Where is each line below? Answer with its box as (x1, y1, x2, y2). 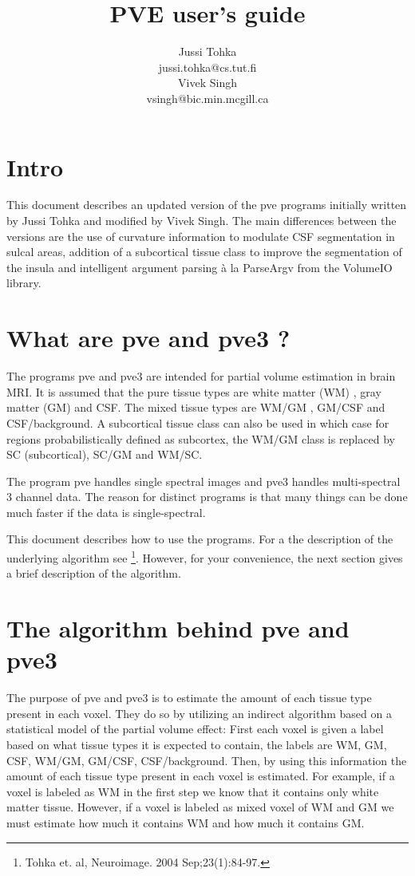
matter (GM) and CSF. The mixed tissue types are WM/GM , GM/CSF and (6, 399, 385, 416)
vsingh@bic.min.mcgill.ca (146, 89, 269, 106)
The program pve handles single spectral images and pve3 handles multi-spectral (6, 472, 401, 489)
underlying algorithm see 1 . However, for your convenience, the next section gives (6, 547, 403, 566)
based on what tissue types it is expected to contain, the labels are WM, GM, (6, 736, 387, 752)
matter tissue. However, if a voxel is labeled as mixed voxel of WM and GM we (6, 799, 394, 815)
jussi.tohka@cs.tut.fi (158, 58, 257, 75)
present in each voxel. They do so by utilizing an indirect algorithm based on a (6, 704, 392, 721)
